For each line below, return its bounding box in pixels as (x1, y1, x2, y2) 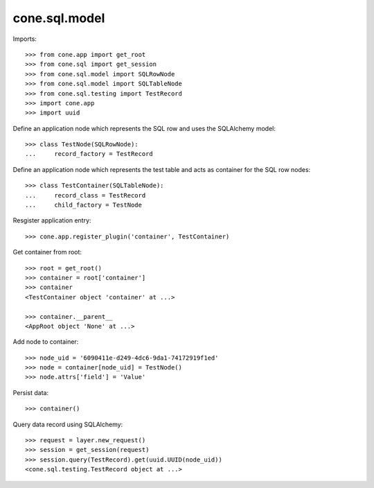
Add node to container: (12, 338, 79, 346)
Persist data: (12, 388, 48, 397)
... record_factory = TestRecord (25, 150, 154, 158)
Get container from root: (12, 248, 82, 256)
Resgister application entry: (12, 216, 91, 225)
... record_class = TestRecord (25, 191, 146, 199)
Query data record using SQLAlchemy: (12, 420, 123, 428)
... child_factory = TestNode (25, 201, 142, 209)
